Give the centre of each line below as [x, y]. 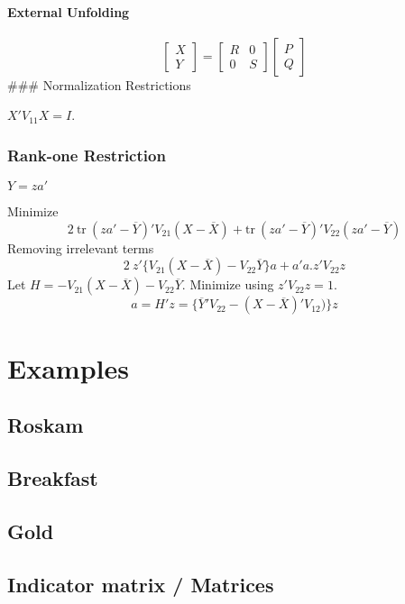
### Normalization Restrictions [99, 84]
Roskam [46, 425]
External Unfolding [69, 11]
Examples [68, 367]
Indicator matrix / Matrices [141, 584]
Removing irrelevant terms [81, 247]
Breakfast [53, 477]
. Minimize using [228, 284]
